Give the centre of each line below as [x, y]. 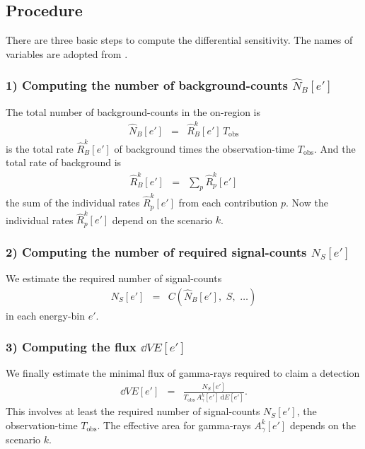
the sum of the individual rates [73, 203]
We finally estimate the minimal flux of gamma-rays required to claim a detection [183, 373]
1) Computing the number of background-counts [147, 85]
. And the [335, 148]
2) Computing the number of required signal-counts [156, 251]
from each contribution [228, 203]
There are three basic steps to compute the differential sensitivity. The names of [179, 40]
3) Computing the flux [71, 347]
